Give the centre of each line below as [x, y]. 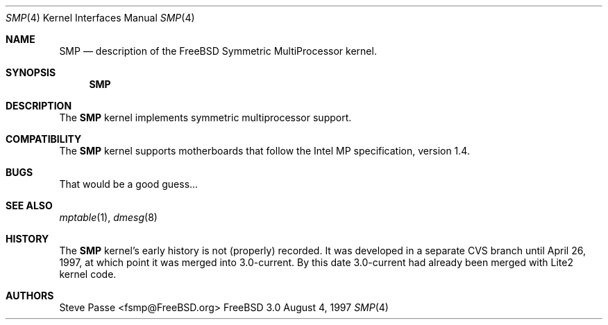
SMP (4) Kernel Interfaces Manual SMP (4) [100, 18]
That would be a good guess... [129, 184]
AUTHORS [30, 296]
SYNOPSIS [31, 72]
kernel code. [88, 274]
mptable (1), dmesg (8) [108, 217]
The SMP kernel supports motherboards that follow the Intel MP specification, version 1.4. [264, 151]
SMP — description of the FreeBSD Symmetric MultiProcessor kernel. [218, 51]
